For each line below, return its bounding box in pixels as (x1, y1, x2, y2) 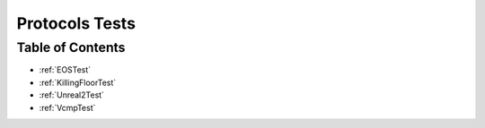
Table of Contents (16, 39, 126, 55)
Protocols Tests (16, 13, 137, 33)
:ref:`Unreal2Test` (39, 90, 105, 100)
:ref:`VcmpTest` (39, 102, 96, 113)
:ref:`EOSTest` (39, 64, 92, 75)
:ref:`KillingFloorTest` (39, 77, 117, 88)
